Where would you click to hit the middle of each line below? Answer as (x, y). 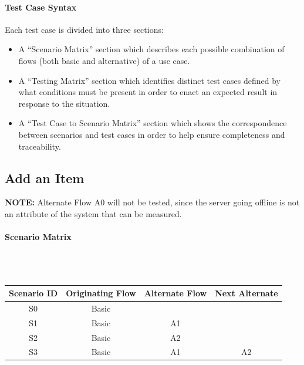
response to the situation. (64, 103)
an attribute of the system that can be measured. (93, 213)
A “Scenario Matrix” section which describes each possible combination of (151, 49)
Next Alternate (246, 293)
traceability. (40, 146)
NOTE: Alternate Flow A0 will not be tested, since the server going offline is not (152, 202)
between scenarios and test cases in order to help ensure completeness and (152, 134)
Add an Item (45, 178)
